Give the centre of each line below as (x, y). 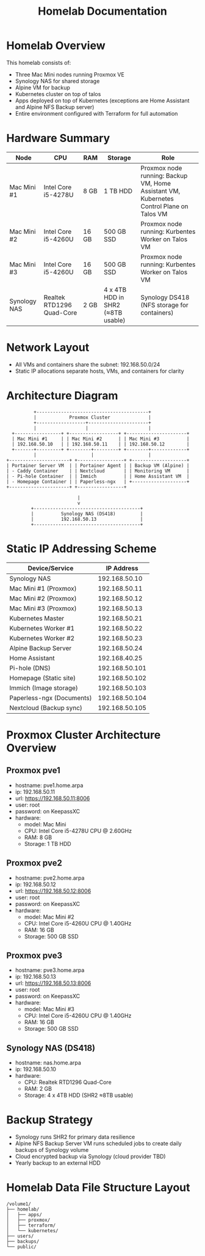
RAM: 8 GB (38, 837)
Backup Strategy (50, 1120)
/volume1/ (19, 1204)
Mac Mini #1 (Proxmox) (43, 588)
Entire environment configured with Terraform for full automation (96, 113)
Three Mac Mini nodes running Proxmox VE (70, 74)
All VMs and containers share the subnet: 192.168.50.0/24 (88, 364)
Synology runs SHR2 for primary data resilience (75, 1137)
